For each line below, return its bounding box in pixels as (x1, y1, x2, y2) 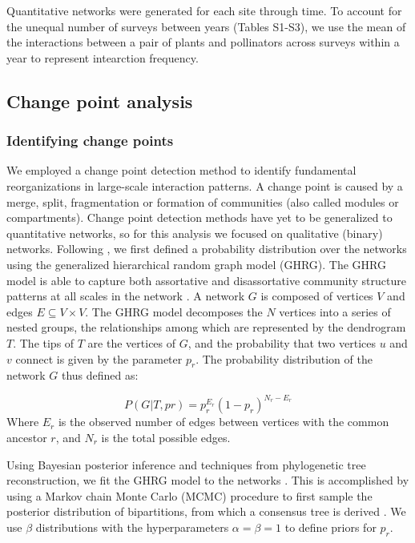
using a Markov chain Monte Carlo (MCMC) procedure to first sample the (6, 487, 373, 504)
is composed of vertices (260, 288, 373, 304)
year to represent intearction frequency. (6, 49, 199, 66)
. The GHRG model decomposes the (85, 303, 263, 320)
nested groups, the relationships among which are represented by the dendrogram (6, 319, 406, 336)
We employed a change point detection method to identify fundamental (6, 162, 357, 179)
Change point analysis (6, 88, 193, 113)
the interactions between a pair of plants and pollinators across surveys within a (6, 34, 400, 50)
